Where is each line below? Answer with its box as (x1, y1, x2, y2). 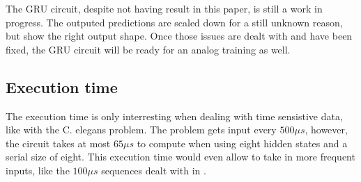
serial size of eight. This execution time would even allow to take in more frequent (6, 149, 355, 164)
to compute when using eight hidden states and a (137, 135, 348, 150)
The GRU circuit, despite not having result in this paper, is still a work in (6, 1, 323, 15)
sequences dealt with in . (101, 163, 206, 177)
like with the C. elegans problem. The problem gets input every (6, 122, 277, 137)
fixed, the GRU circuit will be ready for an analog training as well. (6, 42, 291, 56)
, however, (305, 122, 348, 137)
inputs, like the (6, 163, 70, 177)
